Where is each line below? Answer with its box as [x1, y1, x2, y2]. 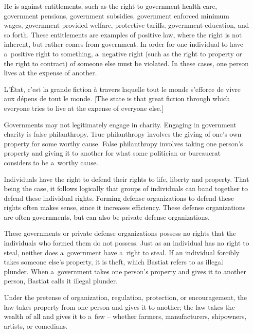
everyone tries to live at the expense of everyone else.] [4, 103, 164, 113]
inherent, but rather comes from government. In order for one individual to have [4, 39, 243, 49]
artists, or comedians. [4, 320, 68, 331]
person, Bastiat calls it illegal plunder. [4, 276, 118, 286]
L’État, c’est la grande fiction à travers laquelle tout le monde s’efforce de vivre [4, 84, 241, 94]
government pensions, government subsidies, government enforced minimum [4, 10, 229, 20]
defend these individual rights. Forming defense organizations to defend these [4, 193, 234, 203]
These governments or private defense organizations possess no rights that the [4, 228, 236, 238]
